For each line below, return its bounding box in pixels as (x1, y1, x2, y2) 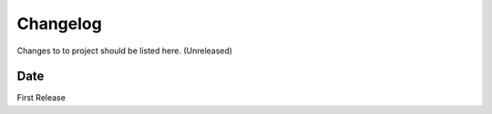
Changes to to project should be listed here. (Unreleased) (16, 45, 232, 56)
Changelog (16, 14, 102, 33)
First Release (16, 92, 66, 103)
